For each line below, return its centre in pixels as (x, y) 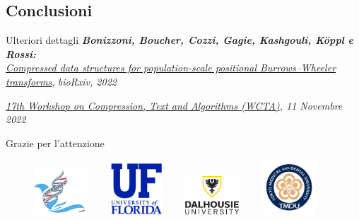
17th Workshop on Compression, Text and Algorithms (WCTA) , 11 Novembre (174, 105)
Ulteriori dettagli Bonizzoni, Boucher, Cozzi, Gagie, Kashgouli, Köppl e (180, 40)
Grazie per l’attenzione (55, 143)
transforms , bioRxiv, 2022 (61, 81)
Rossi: (21, 53)
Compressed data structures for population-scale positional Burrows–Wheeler (171, 68)
